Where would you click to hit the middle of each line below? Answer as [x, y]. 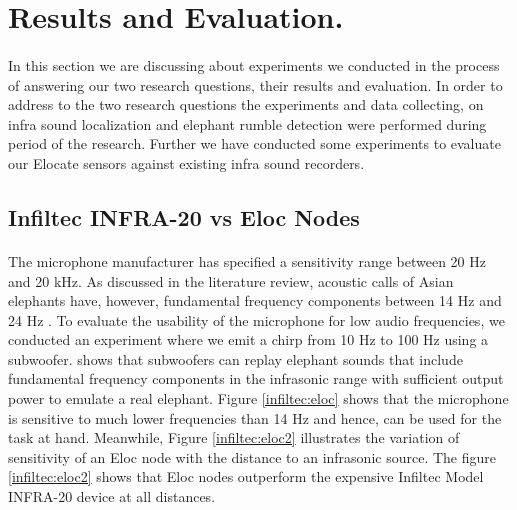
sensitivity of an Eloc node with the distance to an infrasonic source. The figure [252, 456]
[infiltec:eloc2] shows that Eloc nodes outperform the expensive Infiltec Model [246, 476]
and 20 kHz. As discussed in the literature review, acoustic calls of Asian [231, 280]
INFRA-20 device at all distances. [112, 496]
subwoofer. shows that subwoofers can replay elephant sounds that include [235, 358]
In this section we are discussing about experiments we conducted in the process [254, 64]
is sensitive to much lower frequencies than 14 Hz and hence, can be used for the [255, 417]
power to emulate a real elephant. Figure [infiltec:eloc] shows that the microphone [258, 398]
